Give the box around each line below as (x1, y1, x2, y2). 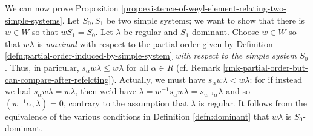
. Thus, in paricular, (5, 60, 79, 73)
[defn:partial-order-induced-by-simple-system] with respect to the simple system (5, 49, 297, 62)
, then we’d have (75, 85, 136, 97)
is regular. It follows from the (198, 96, 308, 109)
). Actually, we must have (111, 73, 206, 85)
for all (126, 60, 148, 73)
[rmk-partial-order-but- (223, 60, 308, 73)
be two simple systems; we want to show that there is (106, 13, 305, 26)
